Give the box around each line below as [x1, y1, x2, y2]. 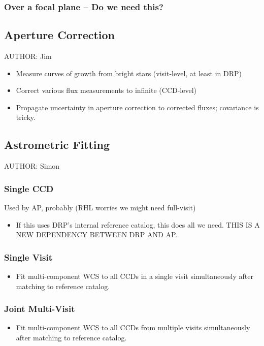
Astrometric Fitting [4, 137, 110, 152]
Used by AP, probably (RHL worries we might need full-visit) [4, 202, 196, 213]
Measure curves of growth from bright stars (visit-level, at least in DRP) [16, 68, 242, 78]
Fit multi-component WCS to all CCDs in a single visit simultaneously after [16, 271, 253, 281]
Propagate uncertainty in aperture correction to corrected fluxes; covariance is [16, 102, 259, 112]
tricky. [16, 112, 36, 122]
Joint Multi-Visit [4, 302, 75, 315]
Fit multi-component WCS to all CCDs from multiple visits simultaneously [16, 322, 250, 333]
